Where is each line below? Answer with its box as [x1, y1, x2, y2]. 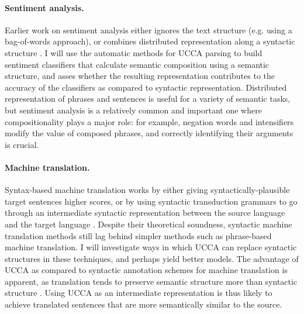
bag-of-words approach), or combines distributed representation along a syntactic [5, 35, 295, 47]
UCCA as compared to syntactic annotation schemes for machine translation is [5, 264, 288, 276]
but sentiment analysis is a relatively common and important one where [5, 103, 262, 116]
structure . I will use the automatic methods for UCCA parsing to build [5, 46, 262, 58]
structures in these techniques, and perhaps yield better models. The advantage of [5, 252, 299, 264]
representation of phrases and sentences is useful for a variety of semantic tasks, [5, 92, 291, 105]
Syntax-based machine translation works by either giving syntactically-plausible [5, 184, 290, 196]
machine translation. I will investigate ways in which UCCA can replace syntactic [5, 241, 297, 253]
